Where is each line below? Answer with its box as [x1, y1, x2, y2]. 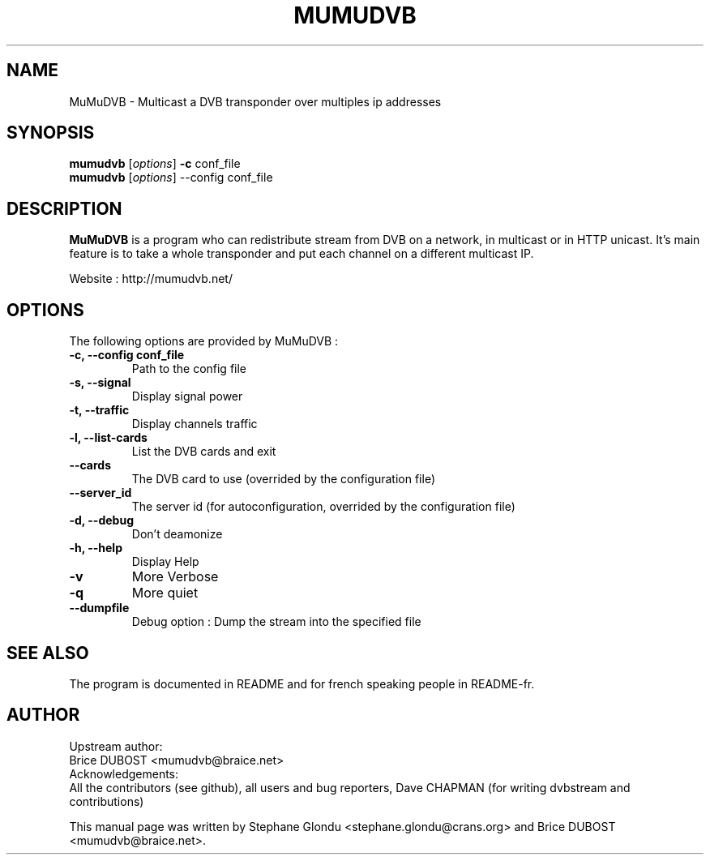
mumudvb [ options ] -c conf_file [69, 156, 241, 171]
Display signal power [131, 389, 243, 404]
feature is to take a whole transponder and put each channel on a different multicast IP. [69, 246, 534, 261]
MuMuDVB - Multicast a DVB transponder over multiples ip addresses [69, 94, 442, 109]
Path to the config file [131, 362, 247, 376]
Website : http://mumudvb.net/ [69, 272, 233, 286]
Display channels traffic [131, 417, 258, 431]
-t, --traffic [69, 403, 130, 418]
